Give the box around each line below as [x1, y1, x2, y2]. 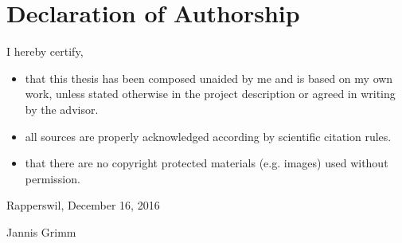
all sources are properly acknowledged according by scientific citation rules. [25, 127, 392, 144]
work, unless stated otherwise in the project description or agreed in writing [25, 85, 396, 102]
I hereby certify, [6, 43, 84, 60]
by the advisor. [25, 100, 99, 117]
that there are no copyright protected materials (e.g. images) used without [25, 155, 388, 171]
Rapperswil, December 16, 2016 [6, 197, 160, 214]
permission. [25, 170, 80, 186]
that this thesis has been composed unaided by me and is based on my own [25, 69, 393, 86]
